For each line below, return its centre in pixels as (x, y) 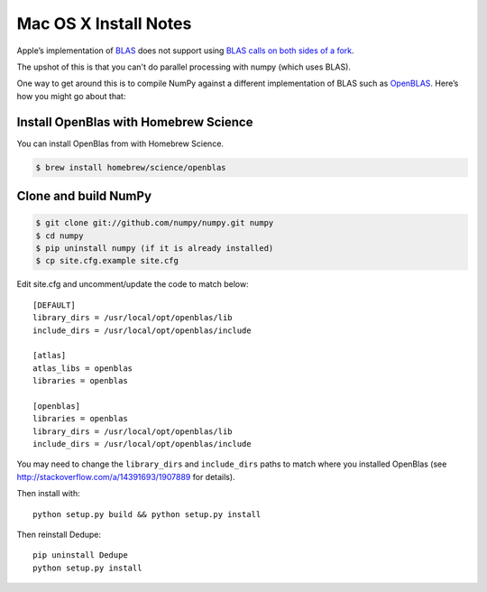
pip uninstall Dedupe (80, 555)
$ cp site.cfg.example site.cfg (107, 261)
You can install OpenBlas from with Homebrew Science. (120, 143)
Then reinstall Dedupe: (59, 534)
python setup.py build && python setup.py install (147, 514)
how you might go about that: (71, 96)
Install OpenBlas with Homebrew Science (135, 122)
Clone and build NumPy (84, 196)
